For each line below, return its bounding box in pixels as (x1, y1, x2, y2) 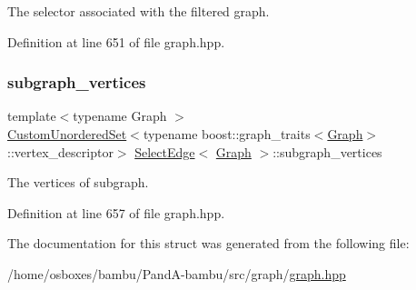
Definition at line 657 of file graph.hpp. (7, 203, 225, 222)
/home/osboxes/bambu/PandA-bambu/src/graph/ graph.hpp (7, 264, 346, 283)
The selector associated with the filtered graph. (7, 2, 270, 20)
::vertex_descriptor (7, 142, 114, 161)
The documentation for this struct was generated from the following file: (7, 234, 410, 253)
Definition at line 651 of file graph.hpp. (7, 32, 225, 51)
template (7, 106, 56, 125)
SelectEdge (134, 142, 195, 161)
